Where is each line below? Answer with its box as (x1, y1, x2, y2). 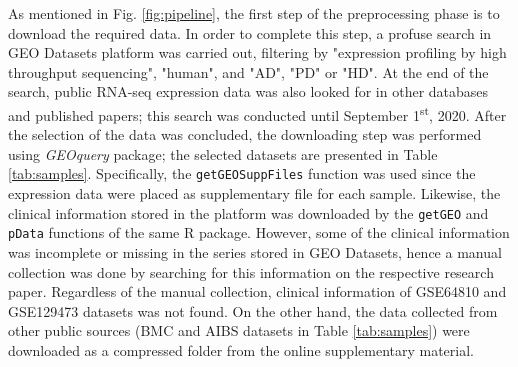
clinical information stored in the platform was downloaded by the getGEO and (8, 202, 489, 223)
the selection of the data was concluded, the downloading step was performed (8, 124, 482, 145)
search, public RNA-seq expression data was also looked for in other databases (8, 81, 489, 102)
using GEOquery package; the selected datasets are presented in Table (8, 143, 438, 164)
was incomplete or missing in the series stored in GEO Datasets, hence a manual (8, 241, 502, 262)
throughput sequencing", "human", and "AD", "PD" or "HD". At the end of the (8, 61, 489, 82)
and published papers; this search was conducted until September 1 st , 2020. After (8, 101, 507, 125)
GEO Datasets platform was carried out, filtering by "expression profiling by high (8, 42, 507, 63)
